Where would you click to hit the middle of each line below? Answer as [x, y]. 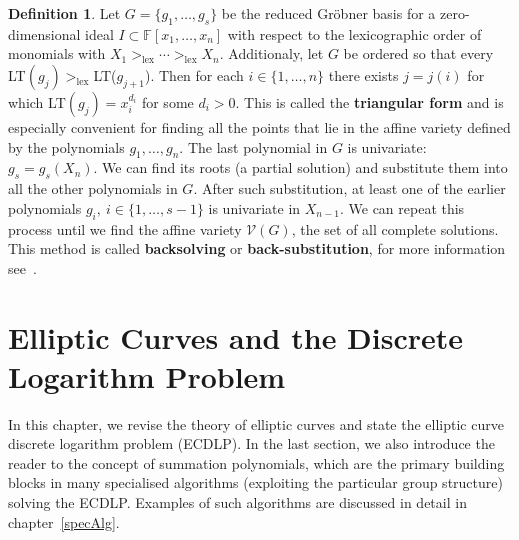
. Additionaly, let [271, 53]
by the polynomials [66, 146]
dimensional [44, 33]
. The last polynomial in [253, 146]
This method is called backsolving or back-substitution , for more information [257, 248]
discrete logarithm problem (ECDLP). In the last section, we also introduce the [251, 443]
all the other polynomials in [93, 188]
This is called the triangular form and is [374, 101]
